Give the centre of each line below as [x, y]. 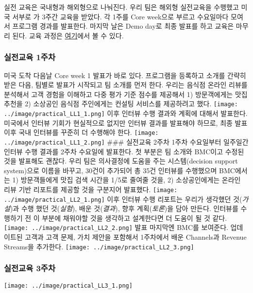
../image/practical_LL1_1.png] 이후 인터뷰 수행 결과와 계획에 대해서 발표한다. [126, 113]
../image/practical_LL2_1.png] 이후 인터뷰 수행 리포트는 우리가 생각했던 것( [123, 199]
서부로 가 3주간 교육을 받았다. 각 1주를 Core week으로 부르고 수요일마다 [120, 16]
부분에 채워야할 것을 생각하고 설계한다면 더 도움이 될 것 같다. [135, 218]
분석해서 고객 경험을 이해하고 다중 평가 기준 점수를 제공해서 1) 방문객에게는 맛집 [126, 94]
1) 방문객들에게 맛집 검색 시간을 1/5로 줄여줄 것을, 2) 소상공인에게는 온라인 [126, 180]
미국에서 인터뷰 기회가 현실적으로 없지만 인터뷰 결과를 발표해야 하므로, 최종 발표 [126, 122]
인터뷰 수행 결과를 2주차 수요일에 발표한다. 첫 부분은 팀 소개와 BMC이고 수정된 [124, 151]
